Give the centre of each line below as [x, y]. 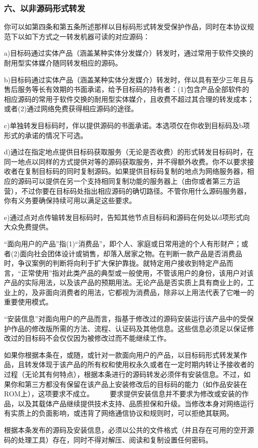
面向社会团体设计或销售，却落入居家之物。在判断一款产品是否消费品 [131, 253]
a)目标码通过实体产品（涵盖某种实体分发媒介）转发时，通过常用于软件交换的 [129, 53]
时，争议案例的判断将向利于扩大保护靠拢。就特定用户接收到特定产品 [115, 263]
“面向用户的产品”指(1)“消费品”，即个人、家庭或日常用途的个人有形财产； [123, 243]
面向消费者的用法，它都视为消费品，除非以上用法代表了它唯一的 [150, 292]
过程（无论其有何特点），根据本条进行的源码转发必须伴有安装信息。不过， [124, 374]
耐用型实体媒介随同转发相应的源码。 [63, 63]
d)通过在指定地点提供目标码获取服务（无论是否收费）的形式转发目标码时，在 [129, 152]
